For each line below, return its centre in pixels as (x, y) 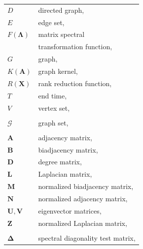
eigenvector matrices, (70, 210)
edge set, (51, 22)
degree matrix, (60, 162)
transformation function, (75, 47)
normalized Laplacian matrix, (83, 223)
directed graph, (61, 10)
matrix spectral (61, 34)
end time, (53, 95)
